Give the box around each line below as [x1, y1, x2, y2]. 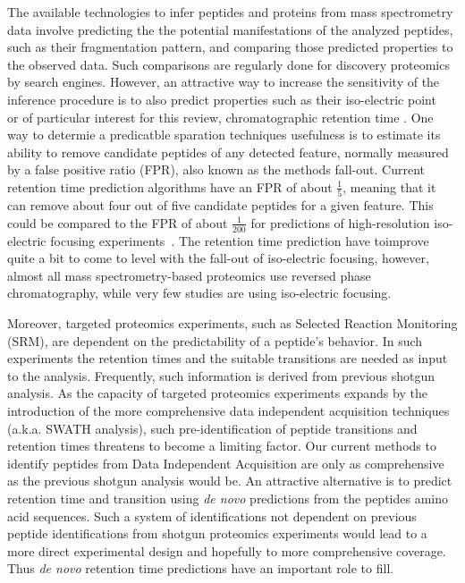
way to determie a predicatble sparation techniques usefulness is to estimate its [7, 125, 441, 144]
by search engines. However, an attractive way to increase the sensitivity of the [7, 72, 440, 91]
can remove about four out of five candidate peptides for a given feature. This [7, 196, 434, 215]
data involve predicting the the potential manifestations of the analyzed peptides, [7, 20, 453, 38]
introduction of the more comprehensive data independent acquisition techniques [7, 401, 450, 420]
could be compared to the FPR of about [7, 213, 228, 232]
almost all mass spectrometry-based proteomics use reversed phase [7, 266, 371, 284]
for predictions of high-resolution [250, 213, 430, 232]
